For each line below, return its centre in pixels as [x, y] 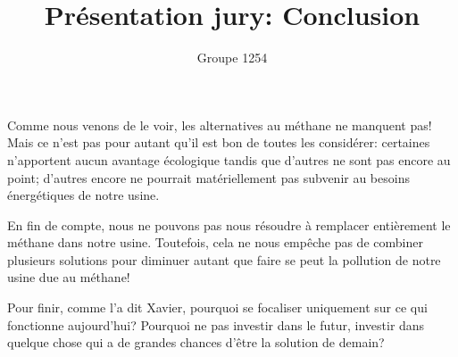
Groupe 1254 [232, 58]
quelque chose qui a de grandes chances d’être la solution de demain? [196, 342]
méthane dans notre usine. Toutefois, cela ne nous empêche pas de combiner [215, 242]
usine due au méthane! [69, 277]
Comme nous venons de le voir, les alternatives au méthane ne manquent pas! [220, 125]
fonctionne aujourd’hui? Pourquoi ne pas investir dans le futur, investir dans [216, 324]
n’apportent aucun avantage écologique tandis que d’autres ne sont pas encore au [229, 159]
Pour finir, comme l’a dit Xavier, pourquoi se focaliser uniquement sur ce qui [217, 307]
